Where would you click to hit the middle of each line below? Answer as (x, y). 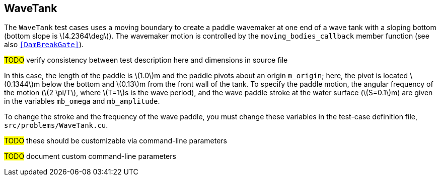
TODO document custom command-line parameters (90, 156)
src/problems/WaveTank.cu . (56, 125)
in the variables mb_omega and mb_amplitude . (82, 101)
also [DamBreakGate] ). (44, 45)
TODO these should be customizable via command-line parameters (116, 141)
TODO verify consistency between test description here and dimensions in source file (146, 60)
